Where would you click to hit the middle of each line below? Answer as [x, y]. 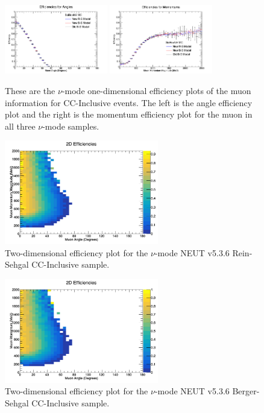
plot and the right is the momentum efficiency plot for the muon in [129, 114]
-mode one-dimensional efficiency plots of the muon [156, 91]
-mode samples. [71, 126]
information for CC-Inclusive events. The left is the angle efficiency [129, 102]
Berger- [246, 391]
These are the [30, 91]
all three [20, 126]
